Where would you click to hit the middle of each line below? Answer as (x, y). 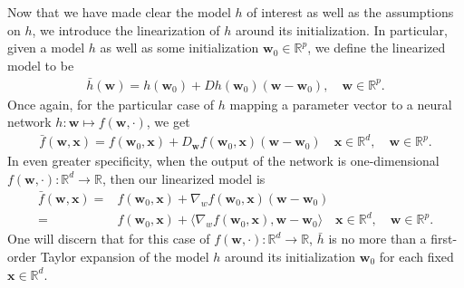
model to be (41, 65)
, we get (168, 122)
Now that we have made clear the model (119, 12)
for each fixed (416, 256)
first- (444, 239)
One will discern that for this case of (109, 239)
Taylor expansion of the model (125, 256)
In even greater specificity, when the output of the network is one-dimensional (223, 161)
